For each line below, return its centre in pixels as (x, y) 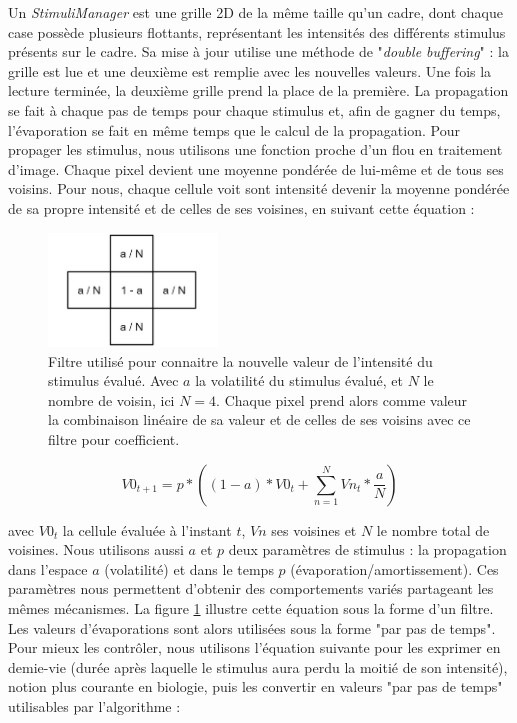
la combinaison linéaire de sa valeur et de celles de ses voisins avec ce (259, 419)
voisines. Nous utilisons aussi (96, 549)
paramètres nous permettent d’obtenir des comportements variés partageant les (251, 588)
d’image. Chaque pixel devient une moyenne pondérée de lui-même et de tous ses (256, 168)
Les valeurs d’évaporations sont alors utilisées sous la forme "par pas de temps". (252, 627)
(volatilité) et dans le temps (189, 568)
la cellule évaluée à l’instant (147, 529)
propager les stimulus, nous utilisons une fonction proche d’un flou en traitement (255, 149)
